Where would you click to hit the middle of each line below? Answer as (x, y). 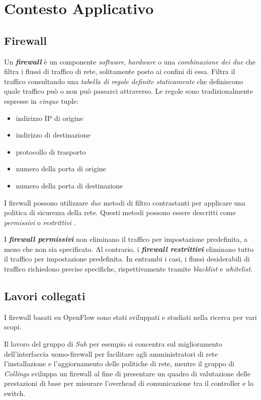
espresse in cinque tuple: (41, 101)
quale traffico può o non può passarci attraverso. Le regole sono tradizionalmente (128, 91)
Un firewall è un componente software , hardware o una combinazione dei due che (130, 61)
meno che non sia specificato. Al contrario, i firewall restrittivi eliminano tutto (129, 249)
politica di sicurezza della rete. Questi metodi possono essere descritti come (120, 212)
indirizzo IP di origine (50, 118)
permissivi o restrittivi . (40, 222)
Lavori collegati (45, 296)
